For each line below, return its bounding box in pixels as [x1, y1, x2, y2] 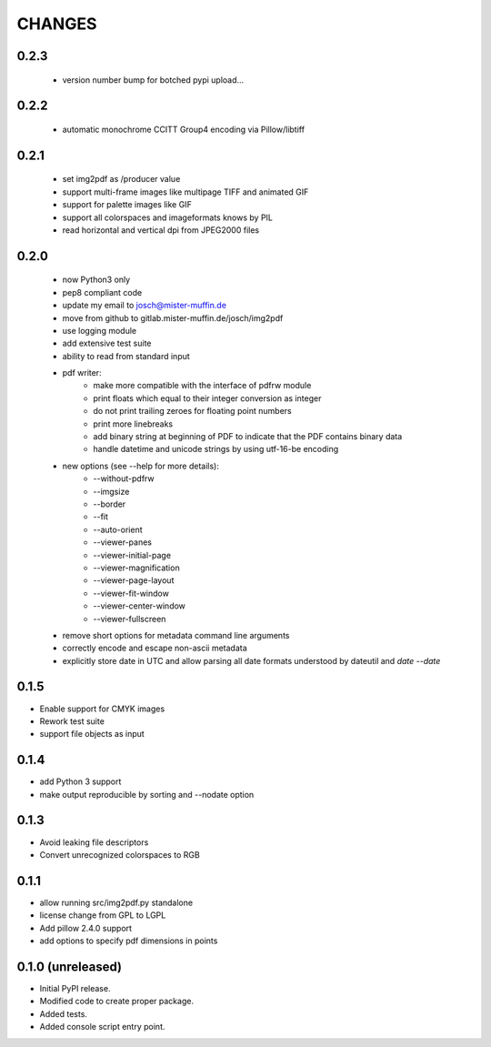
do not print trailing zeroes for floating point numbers [93, 406, 292, 417]
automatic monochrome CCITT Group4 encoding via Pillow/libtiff [62, 124, 305, 135]
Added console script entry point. [39, 1022, 165, 1032]
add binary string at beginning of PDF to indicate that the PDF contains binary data [93, 431, 403, 442]
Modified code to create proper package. [39, 996, 195, 1007]
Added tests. [39, 1008, 88, 1019]
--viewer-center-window [93, 600, 186, 611]
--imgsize [93, 486, 130, 497]
